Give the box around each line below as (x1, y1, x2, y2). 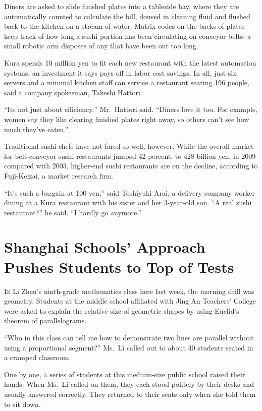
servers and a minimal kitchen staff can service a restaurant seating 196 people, (4, 77, 249, 88)
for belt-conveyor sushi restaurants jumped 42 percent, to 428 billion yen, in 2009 (4, 150, 256, 161)
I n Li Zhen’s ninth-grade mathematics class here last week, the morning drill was (4, 285, 254, 296)
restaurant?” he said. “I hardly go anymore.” (4, 207, 141, 217)
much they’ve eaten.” (4, 124, 69, 134)
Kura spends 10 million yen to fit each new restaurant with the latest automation (4, 57, 256, 68)
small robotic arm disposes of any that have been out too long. (4, 40, 198, 51)
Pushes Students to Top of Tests (4, 256, 234, 277)
